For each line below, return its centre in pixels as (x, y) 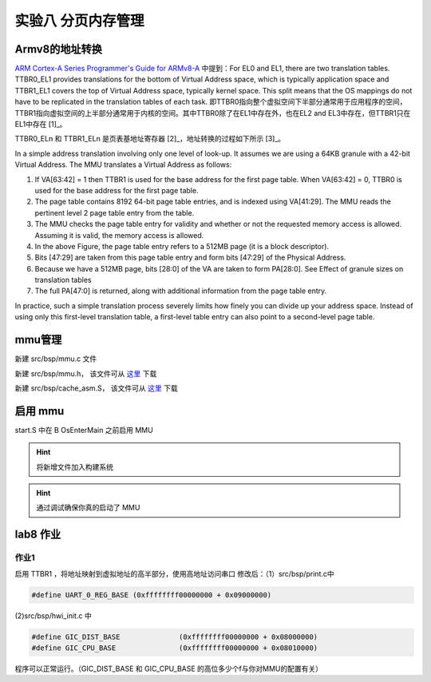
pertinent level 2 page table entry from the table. (115, 212)
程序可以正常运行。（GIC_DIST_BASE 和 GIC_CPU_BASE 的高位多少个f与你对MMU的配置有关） (169, 668)
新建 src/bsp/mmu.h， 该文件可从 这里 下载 (86, 373)
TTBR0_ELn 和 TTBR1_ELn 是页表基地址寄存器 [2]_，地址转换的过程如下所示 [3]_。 (150, 139)
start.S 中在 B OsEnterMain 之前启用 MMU (84, 430)
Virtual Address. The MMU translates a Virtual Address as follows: (123, 165)
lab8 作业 (38, 535)
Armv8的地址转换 (59, 49)
